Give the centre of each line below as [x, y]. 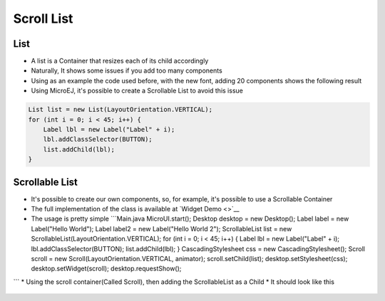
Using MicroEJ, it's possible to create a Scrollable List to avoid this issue [137, 91]
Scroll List [43, 19]
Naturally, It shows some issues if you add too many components [127, 70]
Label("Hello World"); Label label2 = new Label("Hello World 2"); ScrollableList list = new [161, 228]
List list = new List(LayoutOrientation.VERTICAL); [120, 110]
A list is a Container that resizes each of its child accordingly [120, 61]
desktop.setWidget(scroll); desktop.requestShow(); [106, 269]
